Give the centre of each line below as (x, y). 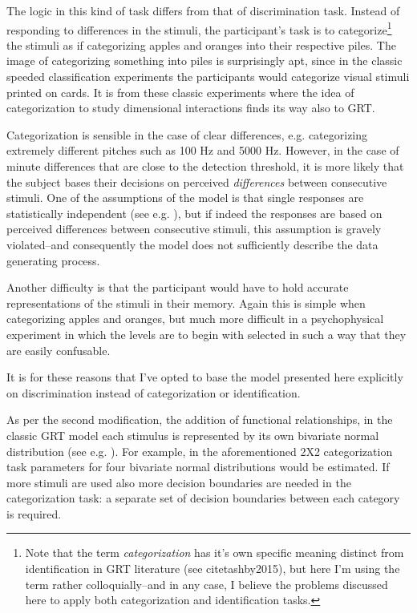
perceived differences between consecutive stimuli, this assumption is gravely (194, 229)
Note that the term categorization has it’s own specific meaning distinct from (215, 553)
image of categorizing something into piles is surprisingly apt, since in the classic (204, 60)
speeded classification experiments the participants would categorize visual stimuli (208, 77)
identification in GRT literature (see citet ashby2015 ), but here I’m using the (213, 569)
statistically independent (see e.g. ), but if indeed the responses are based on (194, 213)
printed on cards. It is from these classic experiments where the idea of (180, 92)
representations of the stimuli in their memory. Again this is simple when (186, 302)
